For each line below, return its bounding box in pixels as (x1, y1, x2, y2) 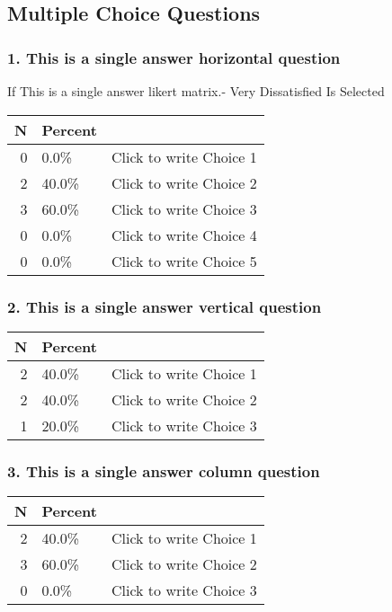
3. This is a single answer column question (7, 459, 320, 482)
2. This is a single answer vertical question (7, 295, 322, 317)
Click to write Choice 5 (111, 250, 257, 271)
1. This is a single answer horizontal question (7, 46, 341, 68)
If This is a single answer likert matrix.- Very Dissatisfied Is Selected (7, 82, 385, 100)
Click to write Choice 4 (111, 224, 257, 245)
